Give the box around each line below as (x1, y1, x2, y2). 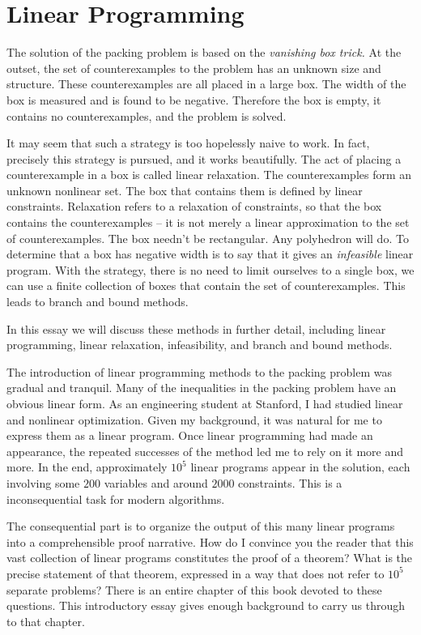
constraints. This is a (238, 474, 342, 491)
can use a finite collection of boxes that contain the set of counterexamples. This (6, 277, 406, 294)
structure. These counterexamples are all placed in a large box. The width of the (6, 75, 406, 92)
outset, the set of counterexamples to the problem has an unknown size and (6, 59, 381, 76)
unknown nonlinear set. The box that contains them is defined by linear (6, 181, 363, 198)
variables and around (104, 474, 208, 491)
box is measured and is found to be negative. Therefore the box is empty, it (6, 91, 381, 108)
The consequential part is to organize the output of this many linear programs (6, 518, 395, 535)
